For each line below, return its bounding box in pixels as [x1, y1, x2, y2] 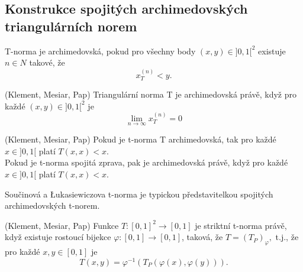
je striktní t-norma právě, [195, 219, 287, 231]
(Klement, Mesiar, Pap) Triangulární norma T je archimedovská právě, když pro [5, 88, 296, 101]
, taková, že [182, 231, 223, 243]
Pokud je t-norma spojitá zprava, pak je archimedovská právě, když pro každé [5, 156, 288, 169]
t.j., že [275, 231, 299, 243]
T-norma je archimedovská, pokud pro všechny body [5, 44, 196, 57]
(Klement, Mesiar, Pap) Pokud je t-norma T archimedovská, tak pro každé [5, 133, 276, 145]
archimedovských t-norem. [5, 199, 100, 212]
